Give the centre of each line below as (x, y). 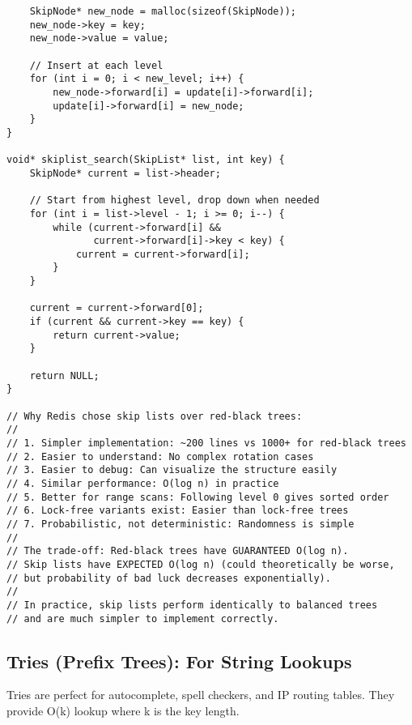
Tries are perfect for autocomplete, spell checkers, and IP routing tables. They (201, 695)
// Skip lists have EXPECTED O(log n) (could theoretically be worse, (201, 564)
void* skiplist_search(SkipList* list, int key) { (146, 160)
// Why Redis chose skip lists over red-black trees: (155, 416)
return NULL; (64, 375)
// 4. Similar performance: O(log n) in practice (143, 483)
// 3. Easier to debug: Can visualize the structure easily (172, 470)
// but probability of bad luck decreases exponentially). (169, 578)
